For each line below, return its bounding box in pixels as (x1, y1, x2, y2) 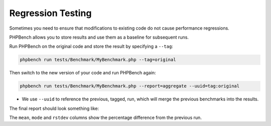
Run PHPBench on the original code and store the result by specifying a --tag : (9, 43, 173, 50)
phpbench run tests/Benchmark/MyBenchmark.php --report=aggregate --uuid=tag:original (20, 83, 240, 89)
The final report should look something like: (9, 105, 99, 111)
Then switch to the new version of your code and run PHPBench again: (9, 70, 156, 76)
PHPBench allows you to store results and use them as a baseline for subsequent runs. (9, 34, 189, 40)
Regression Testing (9, 8, 92, 19)
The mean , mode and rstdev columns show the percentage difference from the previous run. (9, 114, 202, 120)
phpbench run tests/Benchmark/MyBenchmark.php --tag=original (20, 57, 176, 63)
